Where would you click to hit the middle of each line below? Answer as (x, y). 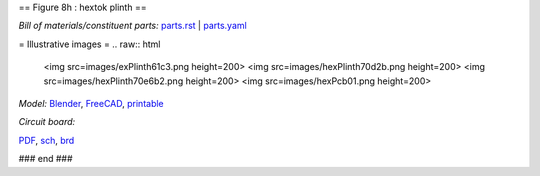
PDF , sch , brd (46, 140)
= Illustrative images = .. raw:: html (89, 44)
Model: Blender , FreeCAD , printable (91, 103)
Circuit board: (47, 122)
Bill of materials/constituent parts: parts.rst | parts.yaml (132, 26)
